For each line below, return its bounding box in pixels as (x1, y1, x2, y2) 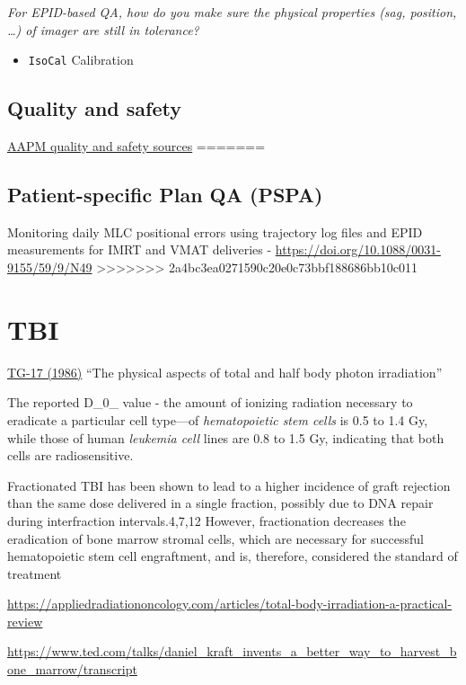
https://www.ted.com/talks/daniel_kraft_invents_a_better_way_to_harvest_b (7, 642, 457, 661)
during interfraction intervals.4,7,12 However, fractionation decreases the (7, 511, 406, 529)
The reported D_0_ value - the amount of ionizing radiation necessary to (7, 393, 413, 412)
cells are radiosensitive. (7, 446, 134, 465)
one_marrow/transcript (7, 660, 137, 679)
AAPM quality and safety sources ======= (7, 137, 266, 156)
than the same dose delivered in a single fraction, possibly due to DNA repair (7, 494, 434, 512)
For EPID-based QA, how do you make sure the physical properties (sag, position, (7, 3, 457, 21)
